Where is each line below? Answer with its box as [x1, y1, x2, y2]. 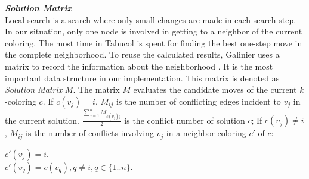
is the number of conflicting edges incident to [116, 95, 281, 107]
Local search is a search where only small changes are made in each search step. [5, 13, 296, 26]
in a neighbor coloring [166, 127, 246, 139]
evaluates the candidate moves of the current [133, 83, 297, 96]
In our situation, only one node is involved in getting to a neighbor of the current [5, 25, 302, 37]
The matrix [78, 83, 120, 96]
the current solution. [5, 114, 80, 126]
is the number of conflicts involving [26, 127, 154, 139]
